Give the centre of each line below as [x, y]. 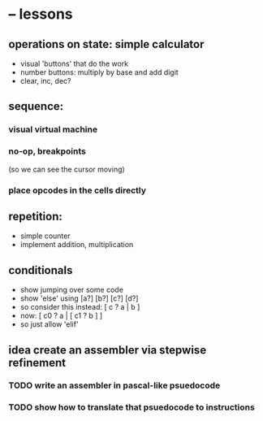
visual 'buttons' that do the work [74, 63]
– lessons [41, 14]
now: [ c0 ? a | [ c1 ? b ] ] [61, 316]
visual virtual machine [53, 129]
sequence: [36, 106]
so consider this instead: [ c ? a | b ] [80, 307]
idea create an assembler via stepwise [108, 350]
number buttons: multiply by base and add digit [99, 72]
